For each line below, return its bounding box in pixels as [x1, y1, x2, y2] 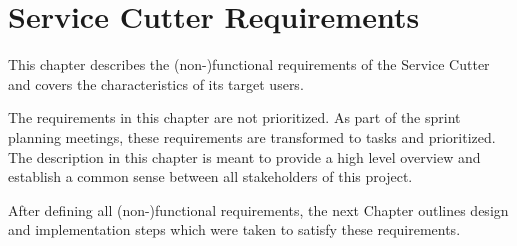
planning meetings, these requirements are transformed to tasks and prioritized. [8, 126, 496, 147]
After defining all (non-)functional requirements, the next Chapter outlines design [8, 199, 509, 220]
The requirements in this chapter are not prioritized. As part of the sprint [8, 107, 461, 128]
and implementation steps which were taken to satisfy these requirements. [8, 219, 461, 240]
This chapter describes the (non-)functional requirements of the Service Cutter [8, 54, 490, 75]
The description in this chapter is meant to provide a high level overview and [8, 146, 481, 167]
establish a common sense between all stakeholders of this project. [8, 166, 413, 187]
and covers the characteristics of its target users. [8, 73, 304, 94]
